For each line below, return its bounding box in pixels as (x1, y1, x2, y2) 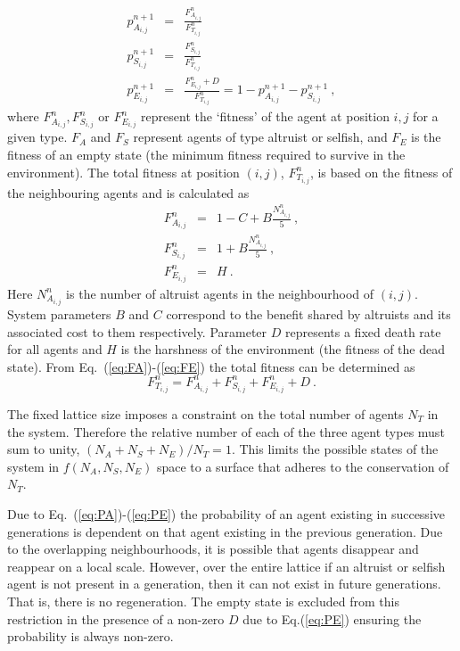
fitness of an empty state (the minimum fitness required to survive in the (7, 145, 406, 164)
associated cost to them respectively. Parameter (7, 322, 267, 341)
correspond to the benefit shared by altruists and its (166, 305, 451, 324)
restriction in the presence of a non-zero (7, 609, 225, 628)
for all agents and (7, 340, 103, 358)
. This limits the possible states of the (231, 440, 439, 458)
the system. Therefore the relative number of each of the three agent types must (7, 422, 445, 441)
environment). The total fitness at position (7, 162, 240, 181)
